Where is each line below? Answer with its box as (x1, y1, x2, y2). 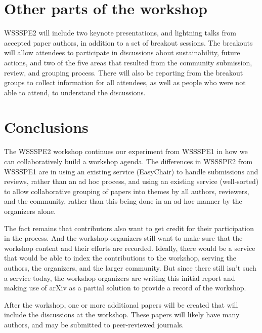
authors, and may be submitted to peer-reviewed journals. (4, 319, 184, 329)
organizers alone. (4, 205, 56, 216)
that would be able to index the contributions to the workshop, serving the (4, 252, 236, 263)
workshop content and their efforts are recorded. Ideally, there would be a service (4, 242, 255, 253)
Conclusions (4, 117, 89, 137)
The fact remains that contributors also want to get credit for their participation (4, 223, 254, 233)
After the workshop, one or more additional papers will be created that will (4, 299, 238, 310)
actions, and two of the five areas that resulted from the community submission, (4, 57, 252, 67)
